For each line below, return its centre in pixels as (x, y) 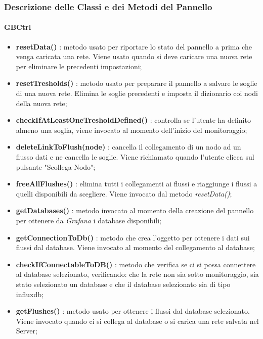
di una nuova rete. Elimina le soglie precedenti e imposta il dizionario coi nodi (137, 93)
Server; (27, 331)
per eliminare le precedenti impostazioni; (79, 66)
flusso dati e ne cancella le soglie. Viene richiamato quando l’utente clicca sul (135, 156)
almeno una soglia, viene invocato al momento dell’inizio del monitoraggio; (131, 130)
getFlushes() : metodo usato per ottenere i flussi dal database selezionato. (133, 311)
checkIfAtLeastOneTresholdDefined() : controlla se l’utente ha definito (133, 120)
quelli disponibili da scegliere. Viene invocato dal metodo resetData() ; (124, 193)
